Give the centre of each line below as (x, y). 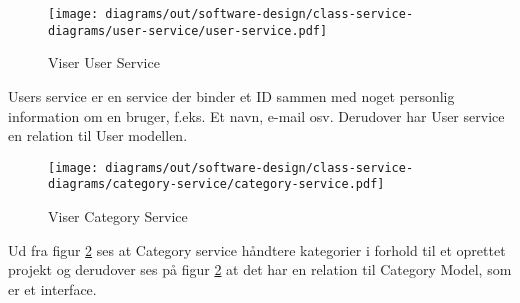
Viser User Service (104, 62)
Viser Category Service (118, 216)
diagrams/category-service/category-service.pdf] (216, 184)
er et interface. (52, 288)
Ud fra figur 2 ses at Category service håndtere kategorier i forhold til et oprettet (257, 249)
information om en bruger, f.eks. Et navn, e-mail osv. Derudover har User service (256, 115)
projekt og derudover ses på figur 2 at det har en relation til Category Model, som (260, 269)
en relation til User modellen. (98, 135)
